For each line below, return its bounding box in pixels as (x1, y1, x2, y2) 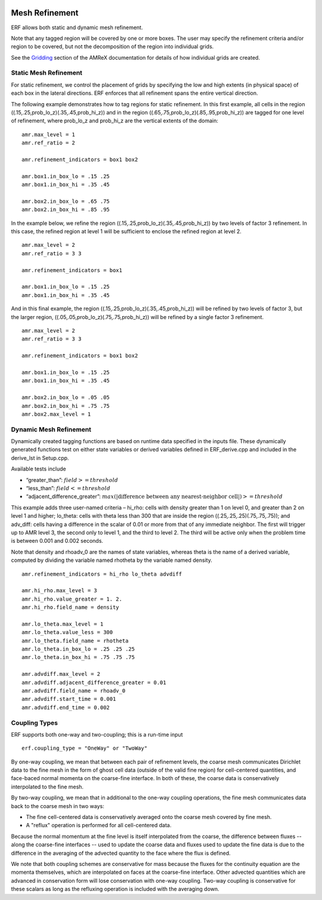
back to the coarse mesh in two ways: (11, 802, 104, 809)
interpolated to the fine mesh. (11, 783, 83, 790)
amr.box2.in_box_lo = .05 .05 (21, 394, 110, 401)
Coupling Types (11, 719, 58, 727)
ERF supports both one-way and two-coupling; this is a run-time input (11, 731, 183, 738)
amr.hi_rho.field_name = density (21, 604, 119, 611)
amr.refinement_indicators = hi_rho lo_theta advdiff (21, 570, 182, 577)
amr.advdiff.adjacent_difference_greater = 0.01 (21, 679, 166, 686)
